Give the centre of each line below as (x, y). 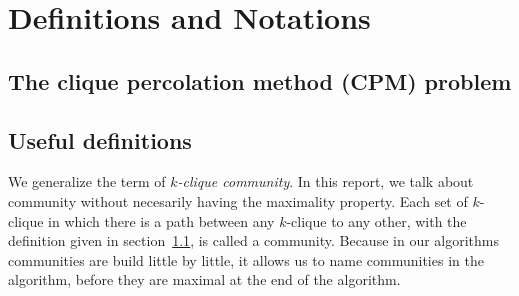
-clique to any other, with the (376, 220)
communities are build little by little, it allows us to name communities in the (246, 259)
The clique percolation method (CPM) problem (260, 80)
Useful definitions (100, 139)
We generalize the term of (87, 181)
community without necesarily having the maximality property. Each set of (238, 200)
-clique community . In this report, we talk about (325, 181)
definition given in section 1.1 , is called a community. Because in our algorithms (253, 240)
